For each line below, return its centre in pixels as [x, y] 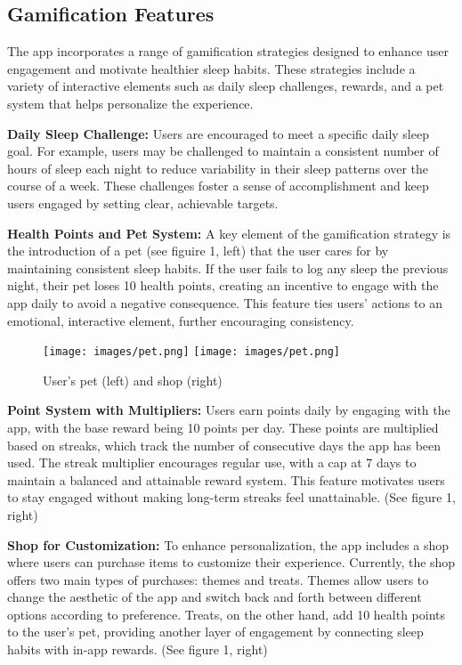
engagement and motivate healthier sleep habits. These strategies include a [211, 68]
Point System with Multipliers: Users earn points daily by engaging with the [229, 410]
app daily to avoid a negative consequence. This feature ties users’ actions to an [225, 302]
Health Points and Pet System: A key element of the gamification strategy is [229, 233]
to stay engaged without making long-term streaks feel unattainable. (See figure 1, [231, 497]
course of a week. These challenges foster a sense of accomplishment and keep [218, 186]
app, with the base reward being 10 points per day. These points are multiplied [223, 427]
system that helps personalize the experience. [130, 103]
